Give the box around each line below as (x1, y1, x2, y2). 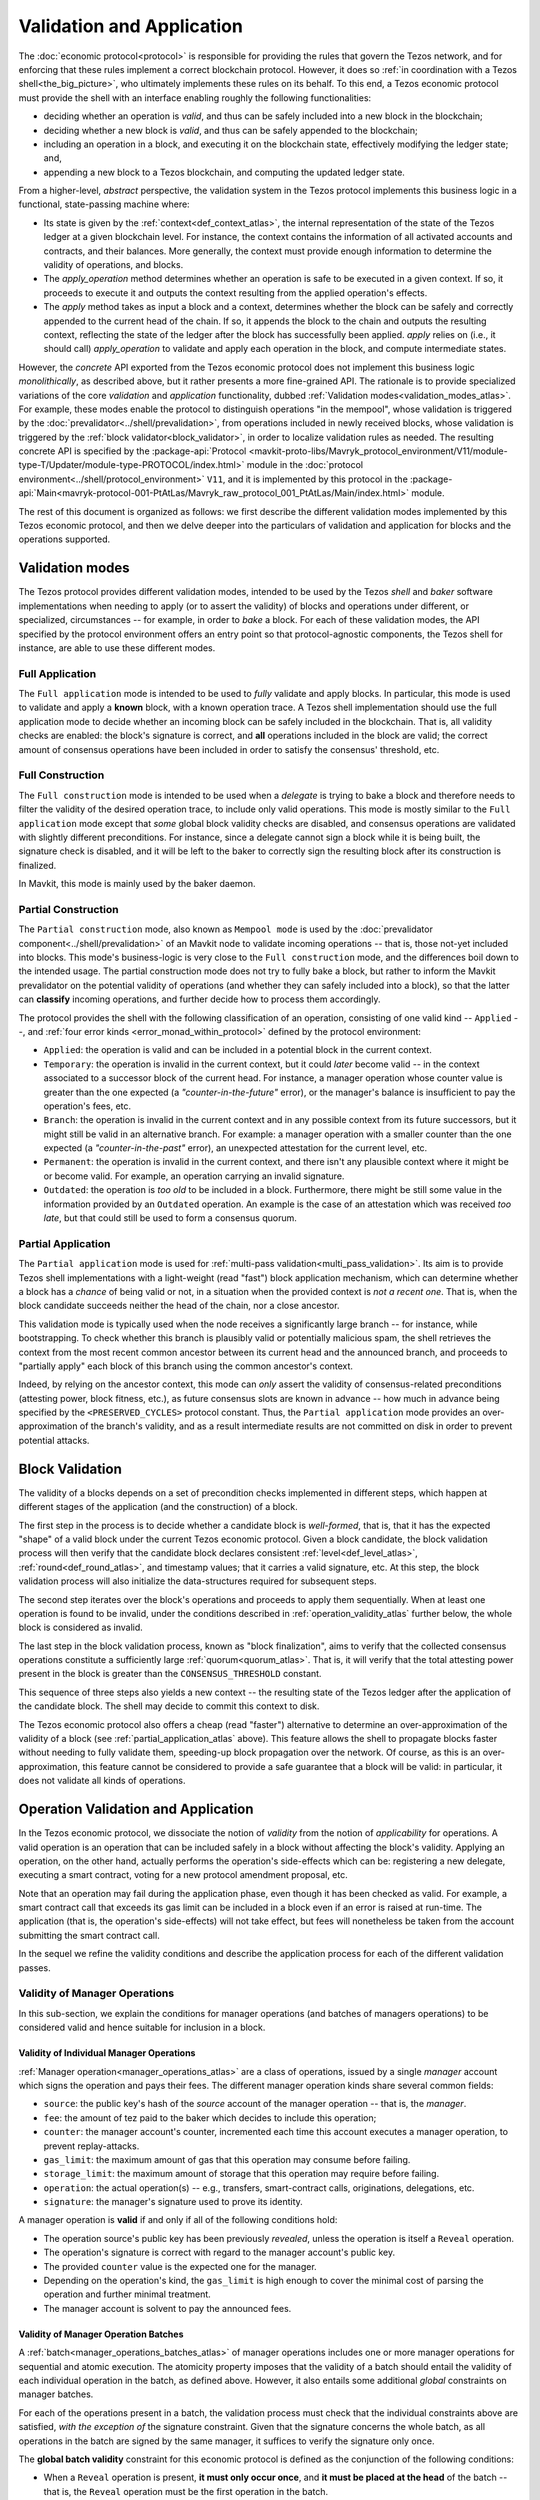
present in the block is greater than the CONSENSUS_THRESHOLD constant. (18, 1668, 322, 1680)
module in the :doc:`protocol (246, 459, 364, 471)
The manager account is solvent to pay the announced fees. (43, 2302, 292, 2314)
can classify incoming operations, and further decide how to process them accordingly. (18, 993, 381, 1005)
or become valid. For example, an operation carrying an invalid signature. (43, 1170, 345, 1182)
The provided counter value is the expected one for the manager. (43, 2260, 317, 2272)
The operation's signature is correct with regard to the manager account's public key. (43, 2246, 396, 2259)
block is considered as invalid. (18, 1621, 144, 1634)
